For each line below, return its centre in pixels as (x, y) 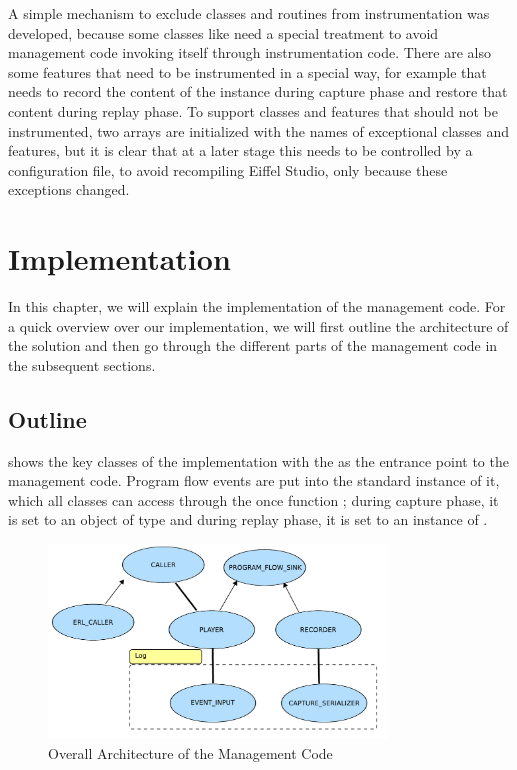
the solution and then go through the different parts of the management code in (253, 345)
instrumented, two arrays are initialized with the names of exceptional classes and (259, 130)
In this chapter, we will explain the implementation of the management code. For (257, 306)
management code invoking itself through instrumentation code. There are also (249, 52)
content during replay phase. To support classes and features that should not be (253, 110)
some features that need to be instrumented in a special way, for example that (247, 71)
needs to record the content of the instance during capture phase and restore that (258, 91)
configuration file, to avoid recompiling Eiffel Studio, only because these (228, 169)
